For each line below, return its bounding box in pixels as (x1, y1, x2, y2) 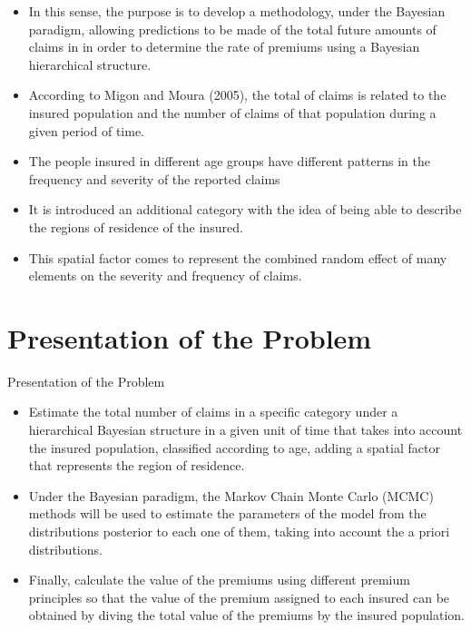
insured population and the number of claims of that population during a (28, 103, 437, 122)
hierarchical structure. (28, 54, 152, 74)
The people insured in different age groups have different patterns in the (28, 152, 430, 171)
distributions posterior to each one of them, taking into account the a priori (28, 522, 450, 540)
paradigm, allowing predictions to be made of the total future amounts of (28, 19, 437, 38)
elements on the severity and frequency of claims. (28, 266, 302, 285)
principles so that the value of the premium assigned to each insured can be (28, 587, 450, 606)
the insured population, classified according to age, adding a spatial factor (28, 438, 440, 457)
